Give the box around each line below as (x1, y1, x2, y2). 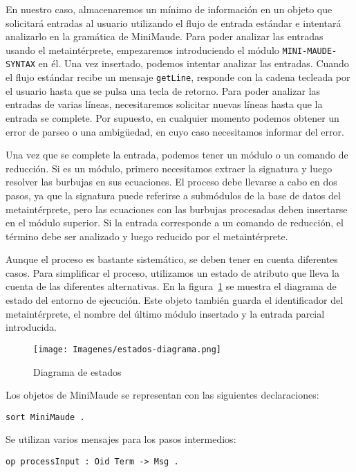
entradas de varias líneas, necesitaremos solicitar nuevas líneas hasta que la (6, 97, 323, 111)
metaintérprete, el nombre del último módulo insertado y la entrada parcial (6, 306, 325, 320)
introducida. (6, 320, 57, 334)
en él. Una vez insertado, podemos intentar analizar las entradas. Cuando (38, 56, 349, 71)
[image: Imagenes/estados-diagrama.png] (33, 344, 222, 354)
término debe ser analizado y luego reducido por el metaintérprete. (6, 228, 288, 243)
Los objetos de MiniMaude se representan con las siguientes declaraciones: (6, 388, 319, 402)
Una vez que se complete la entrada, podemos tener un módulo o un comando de (6, 147, 348, 162)
